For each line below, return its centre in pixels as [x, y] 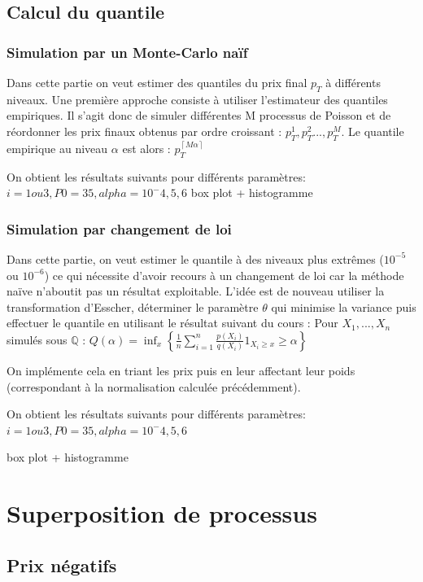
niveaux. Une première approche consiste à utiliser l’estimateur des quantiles [197, 99]
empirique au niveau [57, 148]
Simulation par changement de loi [119, 228]
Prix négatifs [62, 564]
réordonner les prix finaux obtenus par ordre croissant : [144, 131]
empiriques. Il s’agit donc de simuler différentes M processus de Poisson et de [199, 115]
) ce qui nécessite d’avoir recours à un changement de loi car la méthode [224, 275]
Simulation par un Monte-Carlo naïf [127, 52]
